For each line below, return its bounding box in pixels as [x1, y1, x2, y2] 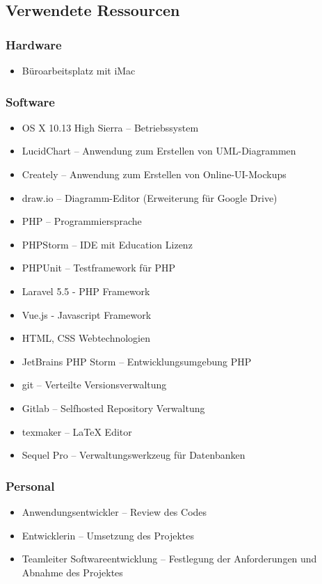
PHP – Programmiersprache [22, 214, 142, 228]
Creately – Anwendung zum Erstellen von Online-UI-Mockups [22, 167, 287, 181]
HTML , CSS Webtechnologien [22, 331, 150, 345]
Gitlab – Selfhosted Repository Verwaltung [22, 400, 205, 415]
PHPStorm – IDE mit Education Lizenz [22, 237, 193, 251]
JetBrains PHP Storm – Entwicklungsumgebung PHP [22, 354, 252, 368]
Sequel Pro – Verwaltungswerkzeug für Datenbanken [22, 448, 245, 462]
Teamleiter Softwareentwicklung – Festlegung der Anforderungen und [22, 551, 317, 566]
